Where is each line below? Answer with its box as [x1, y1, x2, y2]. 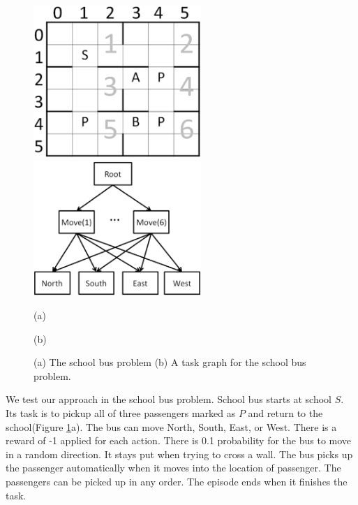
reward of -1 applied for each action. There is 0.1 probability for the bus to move [6, 433, 352, 448]
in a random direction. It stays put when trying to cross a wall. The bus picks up [6, 446, 353, 461]
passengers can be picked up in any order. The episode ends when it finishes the [6, 474, 348, 488]
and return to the [248, 406, 323, 420]
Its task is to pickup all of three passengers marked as [6, 406, 236, 420]
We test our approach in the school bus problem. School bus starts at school [6, 392, 331, 407]
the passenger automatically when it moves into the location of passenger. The [6, 460, 341, 475]
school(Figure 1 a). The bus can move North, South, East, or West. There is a [6, 419, 337, 434]
